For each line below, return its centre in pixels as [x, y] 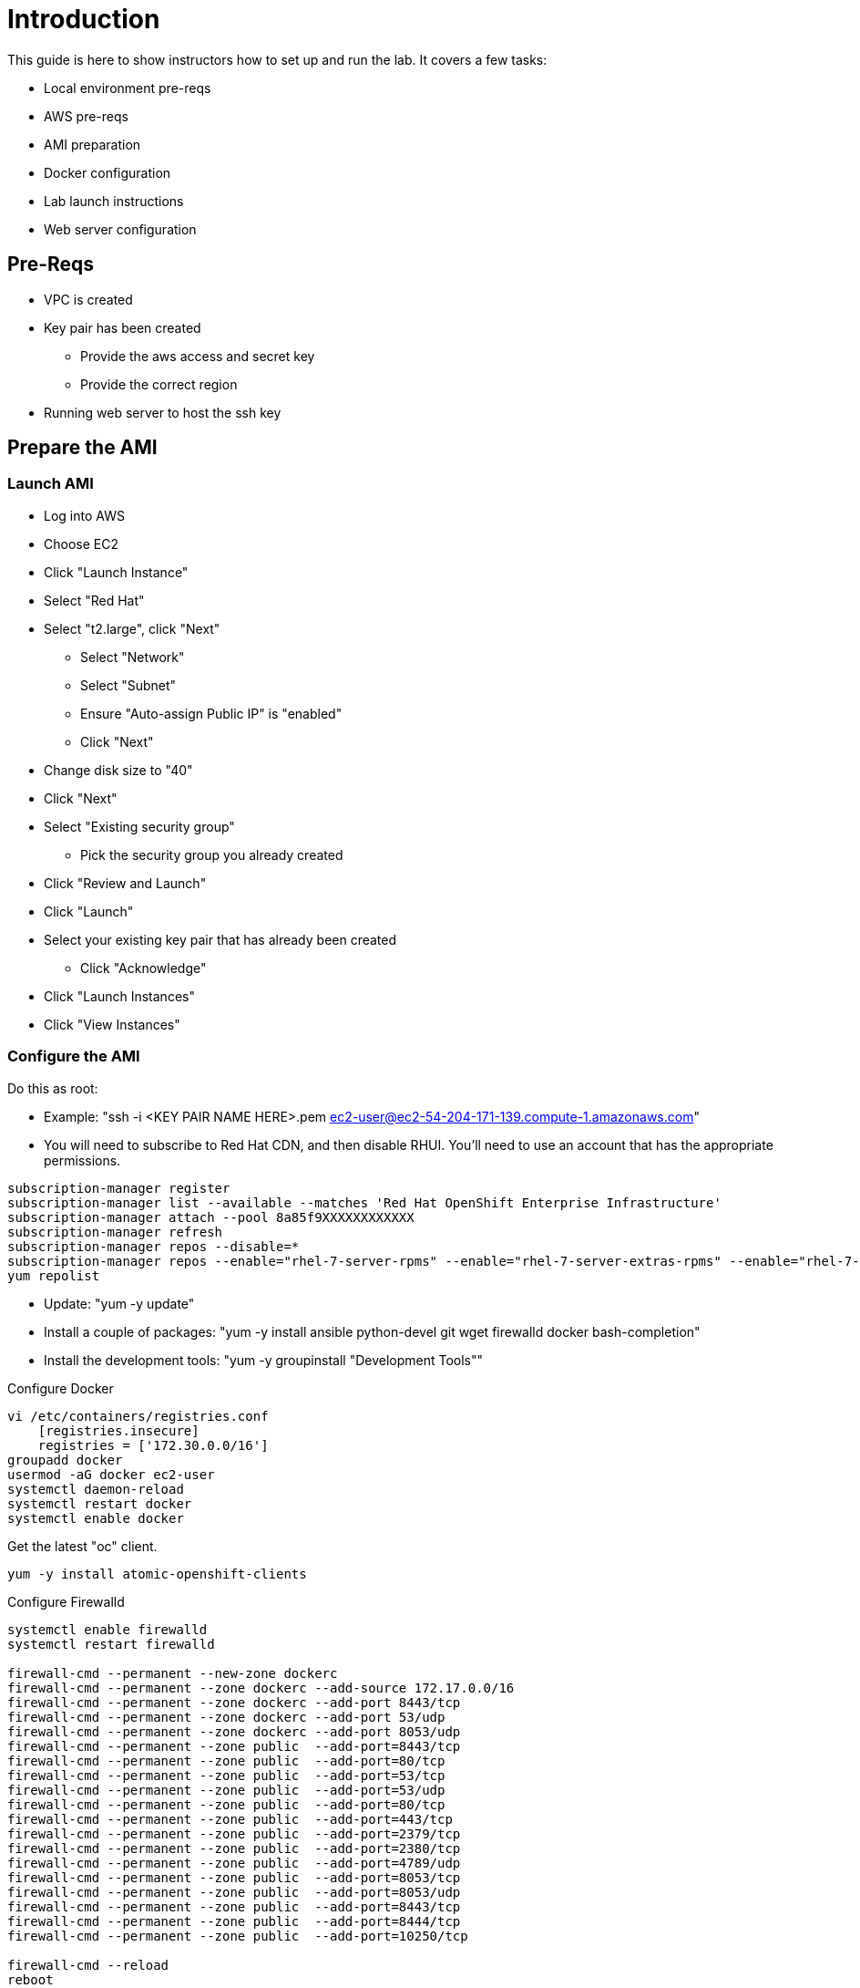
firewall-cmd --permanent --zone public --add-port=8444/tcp [234, 1921]
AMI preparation [92, 144]
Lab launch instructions [114, 201]
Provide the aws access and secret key [198, 356]
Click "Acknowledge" [143, 968]
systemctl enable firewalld [107, 1629]
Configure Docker [61, 1388]
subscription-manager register [119, 1188]
